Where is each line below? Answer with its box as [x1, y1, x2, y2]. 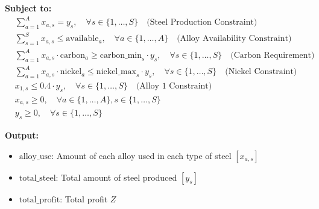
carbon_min [99, 51, 142, 60]
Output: [5, 129, 39, 142]
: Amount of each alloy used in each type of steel [51, 149, 232, 161]
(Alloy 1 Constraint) [136, 81, 212, 90]
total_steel [19, 173, 56, 182]
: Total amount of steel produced [55, 170, 177, 183]
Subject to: [5, 2, 52, 14]
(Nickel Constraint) [225, 67, 297, 76]
